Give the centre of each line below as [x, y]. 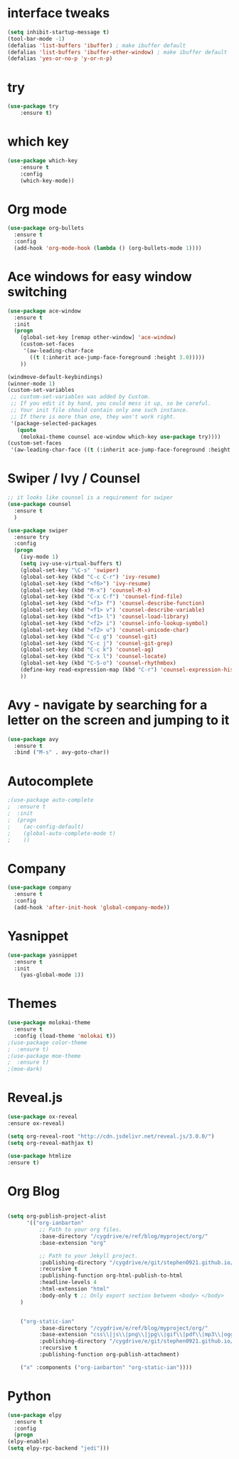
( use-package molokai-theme [49, 1023]
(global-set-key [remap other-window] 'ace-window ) [98, 338]
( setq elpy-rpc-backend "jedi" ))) [59, 1448]
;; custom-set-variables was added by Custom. [81, 397]
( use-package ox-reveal [43, 1117]
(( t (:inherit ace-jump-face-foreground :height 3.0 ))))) [117, 357]
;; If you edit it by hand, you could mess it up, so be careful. [111, 404]
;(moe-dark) [25, 1069]
